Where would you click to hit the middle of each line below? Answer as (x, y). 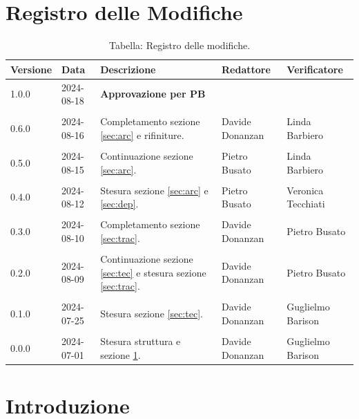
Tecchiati (306, 204)
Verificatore (315, 69)
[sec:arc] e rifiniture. (142, 134)
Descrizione (128, 69)
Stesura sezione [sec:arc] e (154, 190)
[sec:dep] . (119, 204)
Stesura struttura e (140, 341)
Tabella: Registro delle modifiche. (179, 45)
